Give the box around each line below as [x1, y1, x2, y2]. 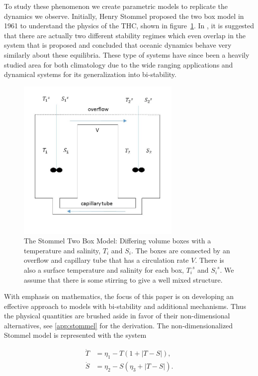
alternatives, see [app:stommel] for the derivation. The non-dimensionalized [4, 320, 233, 330]
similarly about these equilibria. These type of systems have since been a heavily [4, 49, 250, 60]
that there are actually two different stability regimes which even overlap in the [4, 30, 246, 40]
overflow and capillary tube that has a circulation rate [24, 255, 189, 265]
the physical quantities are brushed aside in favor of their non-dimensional [4, 310, 230, 321]
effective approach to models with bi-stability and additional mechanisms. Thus [4, 301, 246, 311]
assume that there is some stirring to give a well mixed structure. [24, 274, 223, 285]
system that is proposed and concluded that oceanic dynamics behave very [4, 40, 232, 50]
